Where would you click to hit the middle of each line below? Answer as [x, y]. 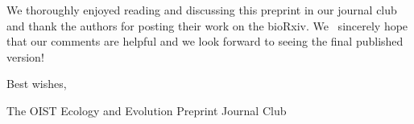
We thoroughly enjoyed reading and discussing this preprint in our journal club [202, 10]
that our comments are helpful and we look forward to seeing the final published [205, 41]
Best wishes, [37, 84]
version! [25, 56]
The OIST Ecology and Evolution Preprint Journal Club [147, 110]
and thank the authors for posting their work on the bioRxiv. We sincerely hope [207, 25]
